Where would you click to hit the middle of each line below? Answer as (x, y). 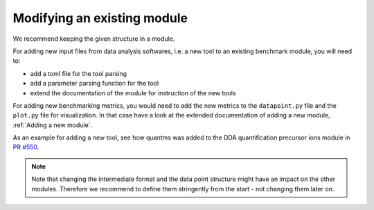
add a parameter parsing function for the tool (95, 84)
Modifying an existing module (100, 18)
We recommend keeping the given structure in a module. (94, 39)
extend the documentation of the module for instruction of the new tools (133, 93)
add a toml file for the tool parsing (79, 73)
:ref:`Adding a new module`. (53, 125)
